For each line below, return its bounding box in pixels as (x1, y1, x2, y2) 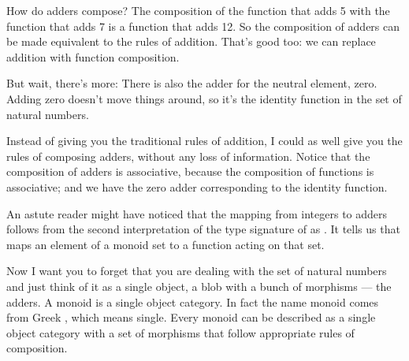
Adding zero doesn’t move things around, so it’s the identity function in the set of (6, 90, 402, 106)
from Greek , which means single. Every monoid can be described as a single (6, 309, 376, 326)
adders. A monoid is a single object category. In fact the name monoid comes (6, 293, 379, 310)
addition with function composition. (6, 48, 180, 65)
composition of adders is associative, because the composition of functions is (6, 163, 374, 180)
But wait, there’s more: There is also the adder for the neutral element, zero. (6, 75, 377, 91)
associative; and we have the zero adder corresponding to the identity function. (6, 178, 388, 195)
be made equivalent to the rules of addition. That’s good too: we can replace (6, 33, 376, 50)
